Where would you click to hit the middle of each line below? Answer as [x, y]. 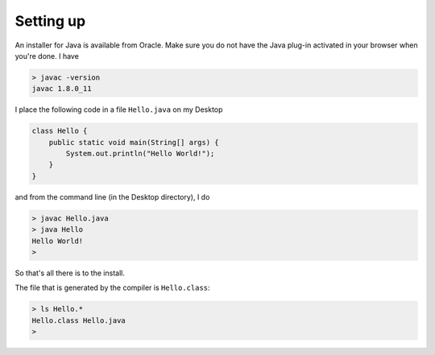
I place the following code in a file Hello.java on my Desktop [119, 109]
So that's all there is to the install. [70, 273]
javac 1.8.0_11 [62, 89]
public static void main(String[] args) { [134, 142]
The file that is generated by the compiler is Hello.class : [112, 288]
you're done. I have [47, 56]
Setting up [50, 21]
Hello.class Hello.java [79, 320]
